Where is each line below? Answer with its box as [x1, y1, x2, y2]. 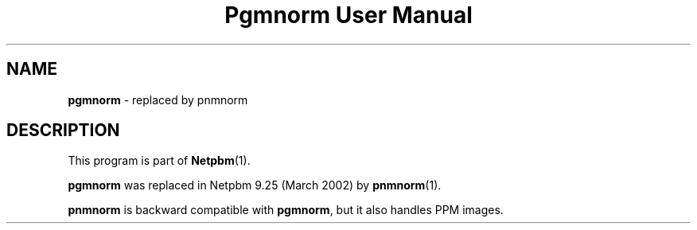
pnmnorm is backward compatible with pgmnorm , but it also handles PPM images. [68, 203, 504, 217]
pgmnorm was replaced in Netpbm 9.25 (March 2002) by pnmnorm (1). [68, 178, 442, 193]
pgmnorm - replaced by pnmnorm [68, 92, 248, 107]
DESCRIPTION [6, 120, 120, 141]
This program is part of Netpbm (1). [68, 154, 251, 168]
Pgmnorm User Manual [224, 2, 473, 29]
